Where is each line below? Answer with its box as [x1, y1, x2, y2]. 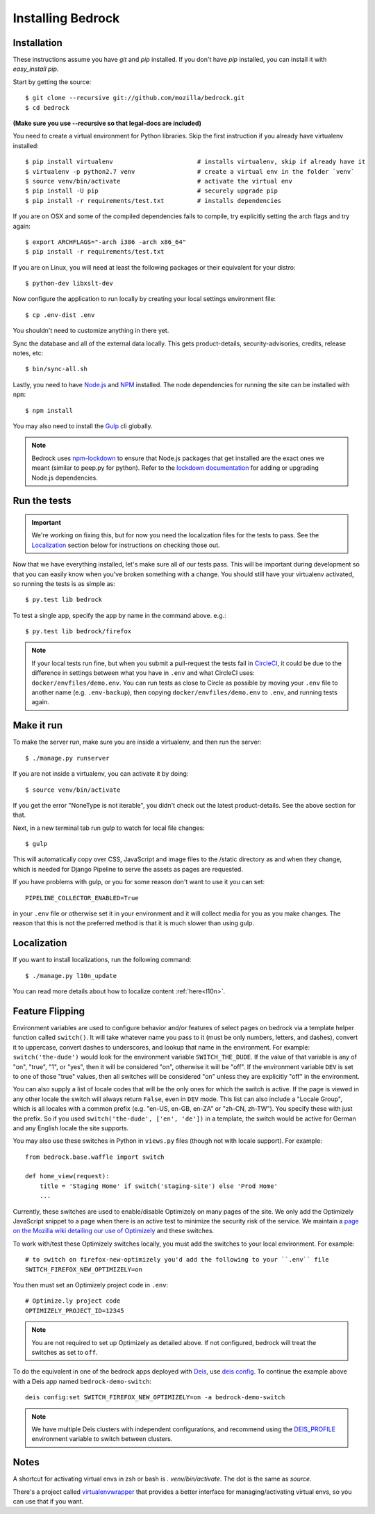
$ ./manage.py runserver [25, 754, 110, 762]
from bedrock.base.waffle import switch [25, 1153, 165, 1161]
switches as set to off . [31, 1348, 98, 1356]
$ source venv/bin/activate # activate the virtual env [25, 177, 293, 185]
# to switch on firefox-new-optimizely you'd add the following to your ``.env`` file [25, 1255, 329, 1264]
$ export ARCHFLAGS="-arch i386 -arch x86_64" [25, 238, 187, 246]
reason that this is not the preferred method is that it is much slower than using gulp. [12, 919, 255, 927]
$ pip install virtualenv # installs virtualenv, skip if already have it [25, 158, 366, 166]
